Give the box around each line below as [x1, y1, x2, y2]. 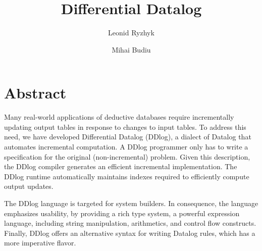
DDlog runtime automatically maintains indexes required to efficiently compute [4, 171, 249, 181]
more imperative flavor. [4, 237, 76, 248]
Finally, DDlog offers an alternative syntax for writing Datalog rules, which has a [4, 227, 255, 238]
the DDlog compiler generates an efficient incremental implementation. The [4, 161, 237, 172]
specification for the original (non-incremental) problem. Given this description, [4, 151, 250, 162]
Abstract [4, 82, 67, 103]
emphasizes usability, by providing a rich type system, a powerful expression [4, 208, 240, 218]
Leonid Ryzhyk [108, 27, 154, 38]
